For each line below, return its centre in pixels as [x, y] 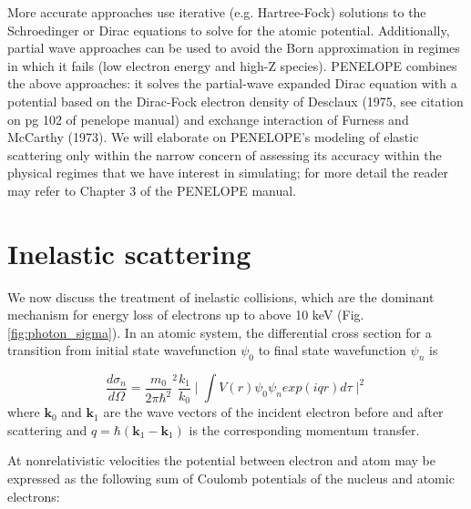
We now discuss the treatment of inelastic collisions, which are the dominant [221, 296]
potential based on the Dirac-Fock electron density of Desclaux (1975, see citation [235, 101]
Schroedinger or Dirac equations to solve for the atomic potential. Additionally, [229, 30]
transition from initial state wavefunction [122, 350]
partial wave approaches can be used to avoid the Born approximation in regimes [234, 48]
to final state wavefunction [332, 350]
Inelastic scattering [129, 253]
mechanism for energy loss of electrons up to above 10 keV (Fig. [186, 315]
